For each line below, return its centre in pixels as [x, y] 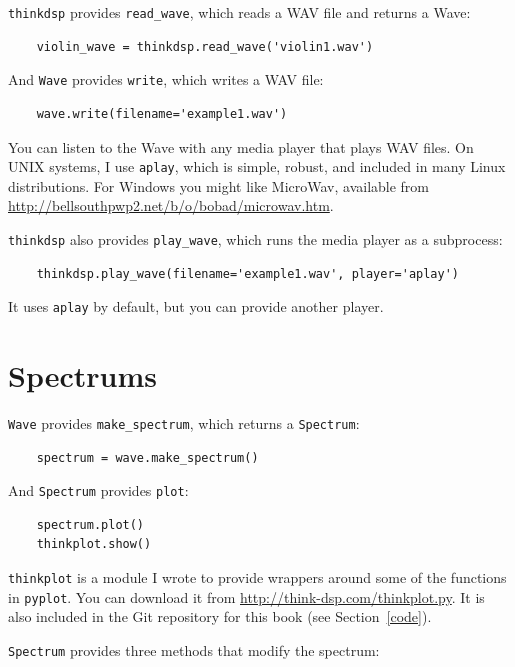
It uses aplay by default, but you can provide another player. [196, 306]
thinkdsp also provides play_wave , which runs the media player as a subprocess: [255, 238]
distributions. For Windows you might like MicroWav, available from [219, 185]
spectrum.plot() [90, 524]
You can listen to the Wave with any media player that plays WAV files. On [241, 146]
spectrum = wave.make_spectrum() [147, 457]
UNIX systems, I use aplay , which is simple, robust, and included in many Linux [257, 166]
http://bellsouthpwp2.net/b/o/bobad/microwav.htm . [171, 205]
